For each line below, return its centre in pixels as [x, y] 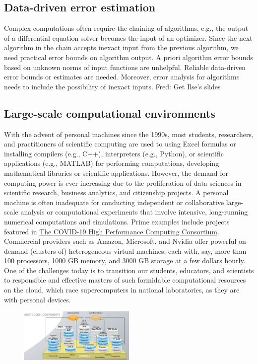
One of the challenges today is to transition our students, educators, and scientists [129, 270]
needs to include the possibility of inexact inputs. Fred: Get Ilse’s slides [112, 86]
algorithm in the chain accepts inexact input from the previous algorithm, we [121, 47]
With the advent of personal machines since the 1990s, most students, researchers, [129, 134]
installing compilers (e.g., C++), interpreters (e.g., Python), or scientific [114, 153]
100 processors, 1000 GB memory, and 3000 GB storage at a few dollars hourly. [125, 260]
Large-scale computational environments [110, 113]
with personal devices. [37, 299]
